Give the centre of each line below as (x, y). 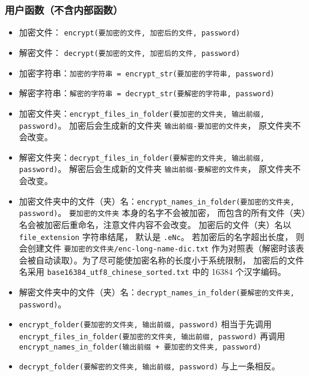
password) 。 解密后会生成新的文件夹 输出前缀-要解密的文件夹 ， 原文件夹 (156, 169)
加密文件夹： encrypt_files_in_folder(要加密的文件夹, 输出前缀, (142, 113)
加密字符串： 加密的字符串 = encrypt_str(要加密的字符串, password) (147, 72)
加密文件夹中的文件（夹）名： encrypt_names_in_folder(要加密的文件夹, (157, 201)
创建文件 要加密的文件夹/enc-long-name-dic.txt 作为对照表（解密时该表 (166, 248)
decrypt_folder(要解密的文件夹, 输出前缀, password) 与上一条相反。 (149, 366)
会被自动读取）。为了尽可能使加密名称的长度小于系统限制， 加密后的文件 (161, 260)
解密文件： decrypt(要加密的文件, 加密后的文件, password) (130, 52)
